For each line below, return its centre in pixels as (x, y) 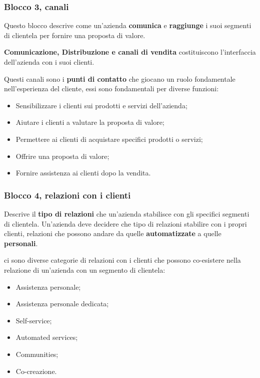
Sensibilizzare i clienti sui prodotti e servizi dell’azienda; (101, 105)
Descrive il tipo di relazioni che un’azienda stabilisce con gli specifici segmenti (127, 213)
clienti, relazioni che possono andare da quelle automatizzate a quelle (113, 233)
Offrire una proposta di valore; (62, 156)
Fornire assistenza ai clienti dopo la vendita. (83, 173)
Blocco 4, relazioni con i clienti (67, 195)
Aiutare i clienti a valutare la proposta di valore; (90, 122)
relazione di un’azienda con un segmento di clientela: (85, 269)
